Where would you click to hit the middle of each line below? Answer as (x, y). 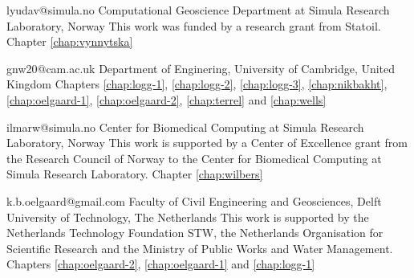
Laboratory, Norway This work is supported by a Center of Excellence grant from (207, 143)
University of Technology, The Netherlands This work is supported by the (188, 217)
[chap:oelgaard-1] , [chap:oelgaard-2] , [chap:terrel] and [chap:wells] (166, 99)
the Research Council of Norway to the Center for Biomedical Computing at (194, 158)
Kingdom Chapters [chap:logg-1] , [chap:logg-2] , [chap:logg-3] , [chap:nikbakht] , (197, 84)
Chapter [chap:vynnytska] (70, 41)
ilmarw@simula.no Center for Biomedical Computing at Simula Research (185, 127)
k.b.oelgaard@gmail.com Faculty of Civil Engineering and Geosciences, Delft (194, 200)
